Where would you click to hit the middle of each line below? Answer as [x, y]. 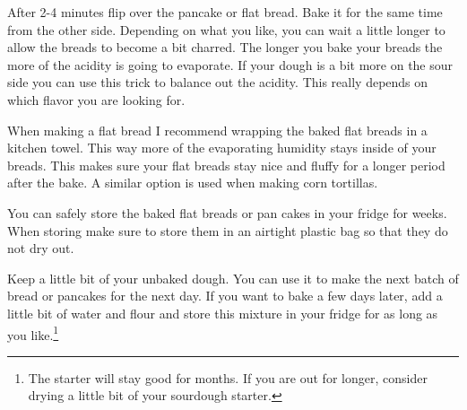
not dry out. [41, 248]
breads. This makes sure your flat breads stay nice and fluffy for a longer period [226, 165]
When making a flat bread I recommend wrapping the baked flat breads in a [217, 130]
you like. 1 [33, 333]
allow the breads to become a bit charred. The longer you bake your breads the [225, 47]
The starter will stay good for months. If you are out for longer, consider [228, 377]
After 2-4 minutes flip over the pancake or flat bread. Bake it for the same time [225, 12]
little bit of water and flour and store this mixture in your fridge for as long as [223, 313]
